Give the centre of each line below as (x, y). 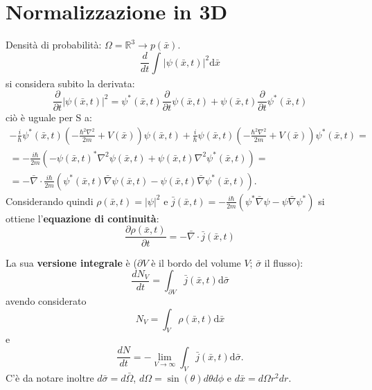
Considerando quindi (50, 201)
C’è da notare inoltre (50, 377)
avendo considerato (46, 300)
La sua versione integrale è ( (71, 262)
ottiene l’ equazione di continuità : (82, 218)
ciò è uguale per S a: (49, 117)
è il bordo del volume (196, 262)
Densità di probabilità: (54, 45)
